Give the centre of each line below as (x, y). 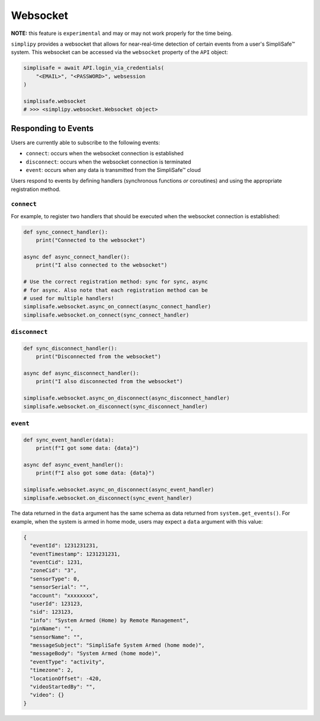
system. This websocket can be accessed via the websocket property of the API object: (119, 52)
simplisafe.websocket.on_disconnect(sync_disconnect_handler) (116, 406)
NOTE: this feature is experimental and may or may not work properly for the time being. (122, 33)
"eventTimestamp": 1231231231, (75, 554)
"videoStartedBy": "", (63, 687)
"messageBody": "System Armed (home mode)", (95, 653)
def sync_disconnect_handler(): (71, 348)
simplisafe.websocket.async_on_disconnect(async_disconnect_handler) (127, 398)
